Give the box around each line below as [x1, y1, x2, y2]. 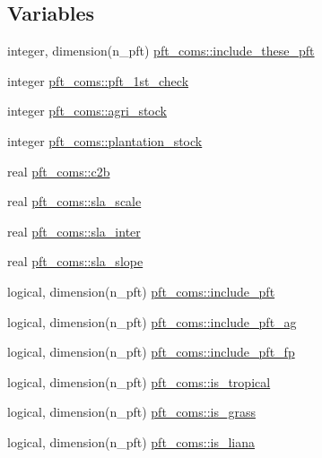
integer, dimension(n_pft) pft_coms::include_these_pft [7, 41, 315, 60]
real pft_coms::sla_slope [7, 252, 144, 271]
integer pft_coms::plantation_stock [7, 131, 203, 150]
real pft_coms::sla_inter [7, 221, 141, 240]
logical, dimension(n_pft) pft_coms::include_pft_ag [7, 312, 297, 331]
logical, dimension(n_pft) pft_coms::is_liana [7, 432, 255, 451]
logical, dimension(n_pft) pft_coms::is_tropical [7, 372, 271, 391]
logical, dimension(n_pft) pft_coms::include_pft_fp [7, 342, 295, 361]
